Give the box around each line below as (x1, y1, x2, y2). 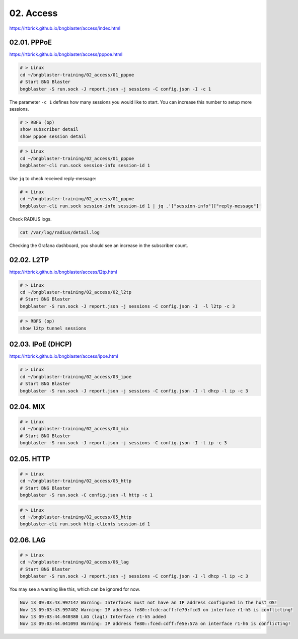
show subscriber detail (20, 126, 79, 132)
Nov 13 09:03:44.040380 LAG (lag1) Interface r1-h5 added (20, 614, 166, 619)
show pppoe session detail (20, 133, 87, 139)
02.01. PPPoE (9, 38, 52, 47)
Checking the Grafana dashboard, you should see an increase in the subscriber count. (9, 242, 188, 249)
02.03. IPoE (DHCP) (9, 340, 72, 349)
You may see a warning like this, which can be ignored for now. (9, 586, 140, 592)
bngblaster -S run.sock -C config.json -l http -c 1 (20, 492, 153, 498)
